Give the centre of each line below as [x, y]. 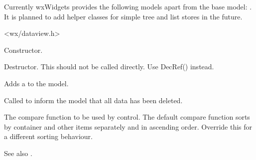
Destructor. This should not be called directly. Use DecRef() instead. [109, 67]
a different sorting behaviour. [48, 136]
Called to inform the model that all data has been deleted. [93, 100]
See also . [18, 153]
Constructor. [23, 50]
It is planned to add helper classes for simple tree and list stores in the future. [123, 16]
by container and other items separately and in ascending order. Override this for [128, 126]
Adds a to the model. [36, 83]
